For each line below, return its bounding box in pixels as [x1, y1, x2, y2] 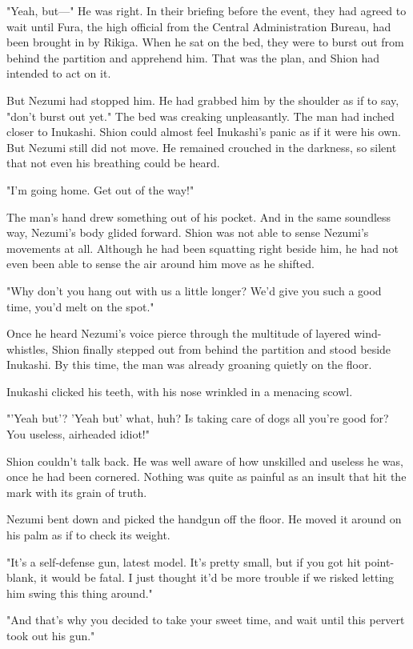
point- [364, 553, 395, 570]
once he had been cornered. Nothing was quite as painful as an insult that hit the [6, 468, 407, 485]
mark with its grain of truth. [6, 483, 147, 500]
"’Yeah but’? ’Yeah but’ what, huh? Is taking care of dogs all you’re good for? [6, 410, 389, 427]
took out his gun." [6, 627, 95, 643]
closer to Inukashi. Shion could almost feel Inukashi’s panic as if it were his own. [6, 123, 401, 140]
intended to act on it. [6, 65, 111, 82]
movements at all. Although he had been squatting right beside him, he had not [6, 239, 399, 256]
